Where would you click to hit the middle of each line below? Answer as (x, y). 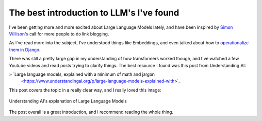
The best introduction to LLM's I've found (94, 13)
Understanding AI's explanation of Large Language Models (68, 101)
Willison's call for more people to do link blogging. (59, 34)
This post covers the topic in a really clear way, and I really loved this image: (85, 90)
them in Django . (25, 50)
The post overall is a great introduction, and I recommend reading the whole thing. (91, 112)
